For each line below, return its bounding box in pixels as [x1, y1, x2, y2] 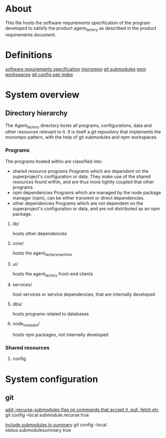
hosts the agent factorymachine [12, 250, 72, 257]
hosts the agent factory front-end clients [12, 271, 93, 278]
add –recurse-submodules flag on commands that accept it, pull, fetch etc [5, 407, 159, 413]
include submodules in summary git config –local [5, 422, 107, 428]
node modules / [12, 321, 40, 328]
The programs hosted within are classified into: [5, 158, 103, 164]
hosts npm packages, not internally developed [12, 332, 109, 338]
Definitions [5, 49, 53, 60]
